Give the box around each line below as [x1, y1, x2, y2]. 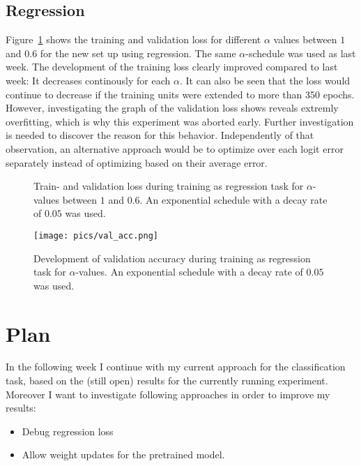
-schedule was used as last [245, 45, 356, 60]
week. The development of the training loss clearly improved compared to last [6, 59, 338, 74]
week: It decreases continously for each [6, 73, 171, 87]
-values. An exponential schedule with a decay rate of [75, 264, 303, 279]
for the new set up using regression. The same [40, 45, 236, 60]
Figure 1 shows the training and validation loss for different [6, 32, 261, 47]
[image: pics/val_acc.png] [33, 230, 158, 241]
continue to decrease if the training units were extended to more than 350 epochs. [6, 87, 355, 101]
